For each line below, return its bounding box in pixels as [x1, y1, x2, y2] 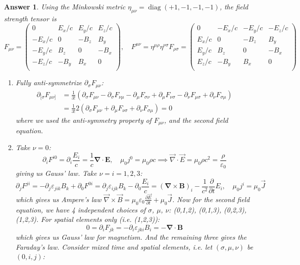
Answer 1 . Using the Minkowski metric [4, 1, 126, 11]
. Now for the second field [172, 194, 250, 204]
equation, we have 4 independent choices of [15, 204, 146, 214]
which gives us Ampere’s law [15, 194, 101, 204]
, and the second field [164, 114, 228, 125]
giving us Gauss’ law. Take [15, 168, 97, 178]
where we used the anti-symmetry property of [15, 114, 151, 125]
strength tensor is [4, 13, 56, 23]
